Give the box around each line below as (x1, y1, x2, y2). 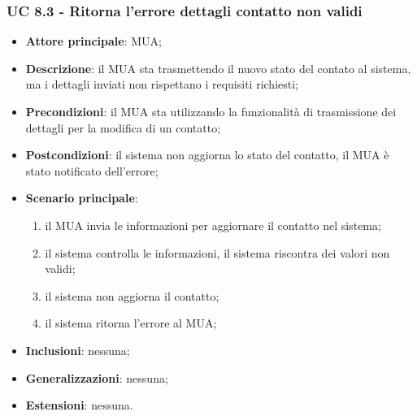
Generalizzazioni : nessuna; (25, 369, 168, 386)
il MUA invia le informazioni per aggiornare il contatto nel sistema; (45, 216, 381, 233)
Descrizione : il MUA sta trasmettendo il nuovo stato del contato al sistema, (25, 59, 411, 76)
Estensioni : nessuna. (25, 396, 133, 414)
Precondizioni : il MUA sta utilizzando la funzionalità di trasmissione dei (25, 103, 397, 119)
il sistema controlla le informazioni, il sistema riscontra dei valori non (45, 244, 390, 261)
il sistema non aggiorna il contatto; (45, 287, 219, 304)
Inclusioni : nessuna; (25, 341, 130, 358)
